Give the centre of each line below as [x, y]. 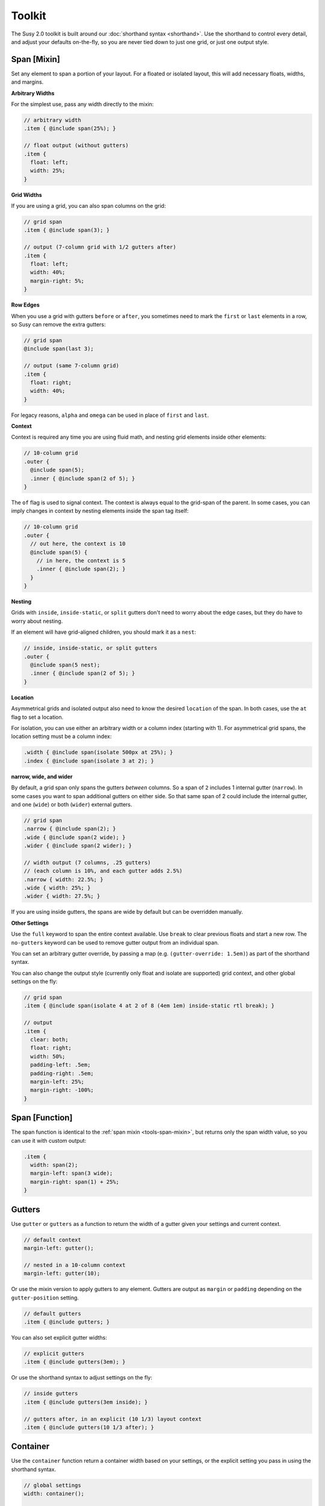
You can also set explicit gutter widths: [59, 1338]
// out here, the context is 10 [78, 544]
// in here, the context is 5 [81, 561]
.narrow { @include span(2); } [70, 829]
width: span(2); [54, 1165]
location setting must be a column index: [61, 736]
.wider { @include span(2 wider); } [78, 846]
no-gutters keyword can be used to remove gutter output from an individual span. [115, 942]
